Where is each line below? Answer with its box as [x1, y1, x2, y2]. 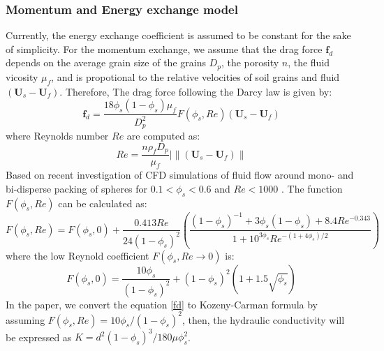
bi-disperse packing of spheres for [6, 181, 148, 195]
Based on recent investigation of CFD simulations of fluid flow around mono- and [6, 167, 354, 182]
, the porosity [221, 55, 279, 70]
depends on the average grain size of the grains [6, 55, 206, 70]
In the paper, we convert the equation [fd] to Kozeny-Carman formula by [6, 297, 318, 311]
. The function [281, 181, 343, 195]
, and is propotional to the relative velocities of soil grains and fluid [51, 69, 340, 84]
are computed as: [126, 128, 200, 143]
